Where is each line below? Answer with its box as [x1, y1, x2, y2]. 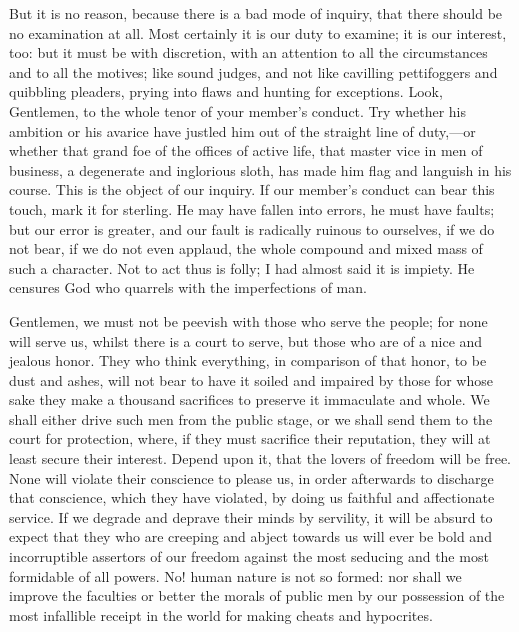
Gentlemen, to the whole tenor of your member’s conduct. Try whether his [9, 100, 466, 121]
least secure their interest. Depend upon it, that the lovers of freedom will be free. [9, 448, 511, 469]
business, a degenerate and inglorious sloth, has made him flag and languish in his [9, 159, 512, 180]
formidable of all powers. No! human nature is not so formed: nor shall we [9, 565, 462, 586]
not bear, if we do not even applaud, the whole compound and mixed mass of [9, 238, 483, 259]
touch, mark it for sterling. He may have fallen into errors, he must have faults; [9, 198, 495, 219]
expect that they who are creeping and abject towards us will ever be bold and [9, 526, 492, 547]
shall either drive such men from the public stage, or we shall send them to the [9, 408, 493, 429]
